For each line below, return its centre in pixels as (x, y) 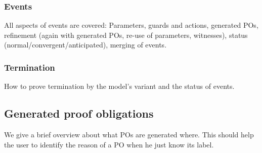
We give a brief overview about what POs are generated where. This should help (129, 135)
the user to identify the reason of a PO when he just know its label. (109, 144)
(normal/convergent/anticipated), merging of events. (85, 45)
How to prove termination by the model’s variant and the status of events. (119, 86)
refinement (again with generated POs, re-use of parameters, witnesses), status (126, 35)
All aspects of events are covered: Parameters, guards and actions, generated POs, (131, 25)
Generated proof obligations (79, 113)
